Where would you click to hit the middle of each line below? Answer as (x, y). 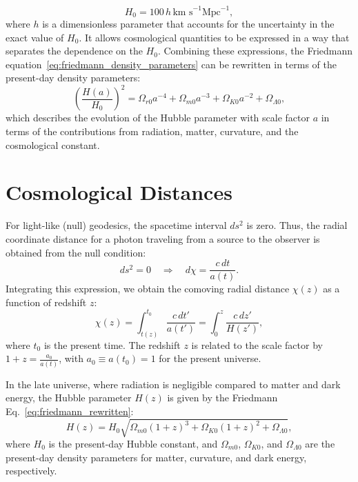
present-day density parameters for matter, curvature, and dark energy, (156, 457)
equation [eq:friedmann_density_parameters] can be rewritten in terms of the (171, 64)
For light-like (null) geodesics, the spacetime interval (116, 225)
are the (320, 443)
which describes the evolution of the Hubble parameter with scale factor (158, 118)
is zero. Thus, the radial (297, 225)
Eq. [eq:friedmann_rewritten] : (70, 411)
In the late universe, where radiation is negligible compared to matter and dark (173, 384)
